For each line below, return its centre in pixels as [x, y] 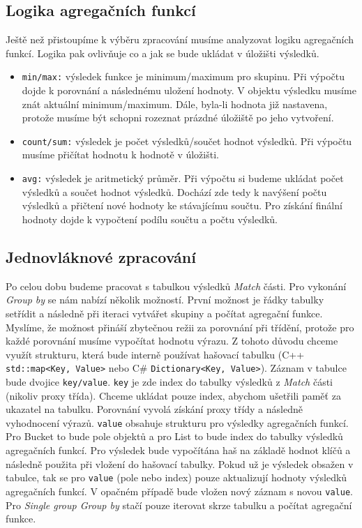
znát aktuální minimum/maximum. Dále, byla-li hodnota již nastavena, [175, 104]
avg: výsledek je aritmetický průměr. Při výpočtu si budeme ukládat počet [183, 178]
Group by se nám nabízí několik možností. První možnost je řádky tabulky [165, 300]
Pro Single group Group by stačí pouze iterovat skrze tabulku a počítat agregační [179, 505]
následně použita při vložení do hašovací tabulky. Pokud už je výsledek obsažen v [180, 463]
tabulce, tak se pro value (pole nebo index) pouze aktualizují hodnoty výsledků [176, 477]
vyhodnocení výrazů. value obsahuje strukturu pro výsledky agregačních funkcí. [177, 422]
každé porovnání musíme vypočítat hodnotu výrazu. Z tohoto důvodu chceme [172, 341]
